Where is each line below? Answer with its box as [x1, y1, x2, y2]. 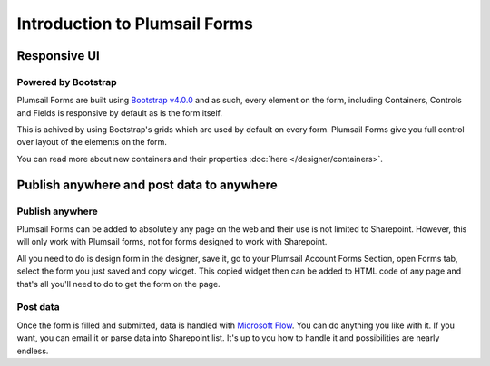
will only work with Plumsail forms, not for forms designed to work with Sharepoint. [16, 236, 328, 247]
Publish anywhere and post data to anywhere [16, 177, 278, 192]
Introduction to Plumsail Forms [16, 14, 253, 34]
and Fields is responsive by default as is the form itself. [16, 107, 222, 118]
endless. [16, 345, 49, 356]
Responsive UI [16, 48, 100, 63]
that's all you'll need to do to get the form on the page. [16, 278, 221, 289]
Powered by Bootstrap [16, 75, 117, 88]
